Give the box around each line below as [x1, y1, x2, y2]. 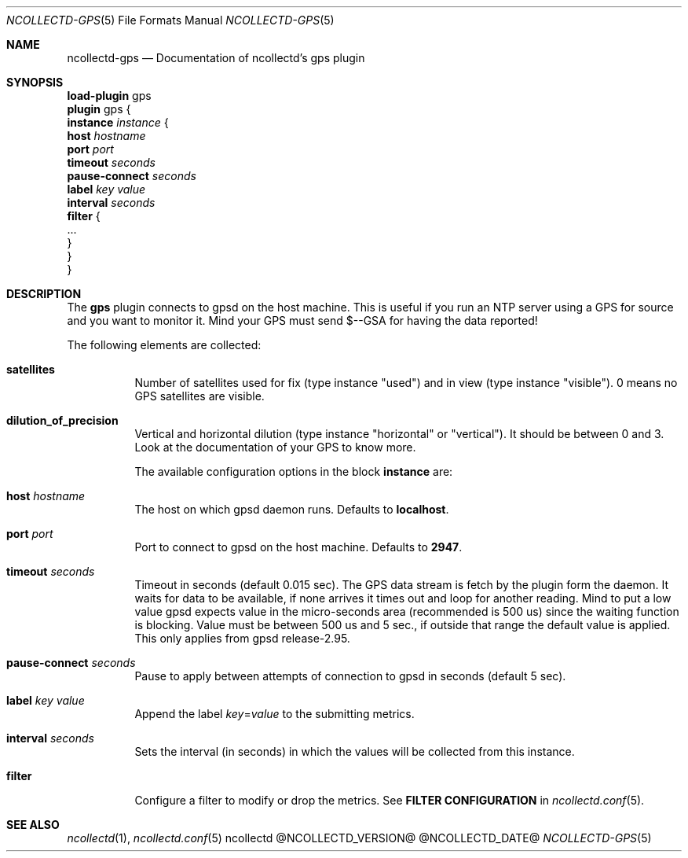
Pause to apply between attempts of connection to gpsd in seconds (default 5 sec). [134, 669, 566, 683]
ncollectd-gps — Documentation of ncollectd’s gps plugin [67, 51, 365, 64]
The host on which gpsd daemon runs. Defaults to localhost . [134, 503, 449, 516]
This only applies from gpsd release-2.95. [134, 632, 350, 645]
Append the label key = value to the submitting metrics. [134, 707, 415, 720]
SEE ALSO [6, 818, 60, 831]
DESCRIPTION [6, 287, 82, 300]
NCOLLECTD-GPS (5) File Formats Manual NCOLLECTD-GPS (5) [6, 13, 335, 27]
